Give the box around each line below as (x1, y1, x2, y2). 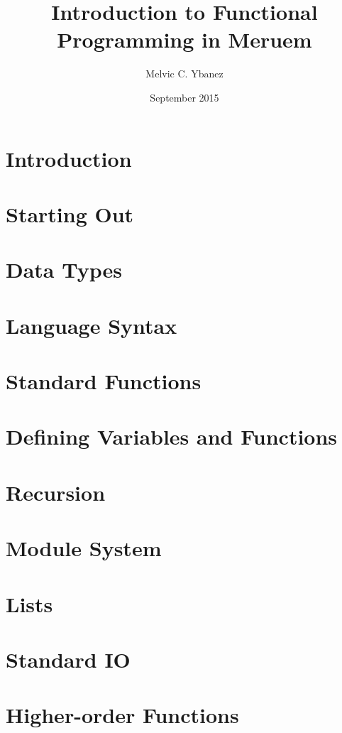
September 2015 (150, 89, 219, 104)
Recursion (6, 477, 106, 506)
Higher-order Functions (6, 700, 239, 729)
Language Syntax (6, 310, 177, 340)
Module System (6, 533, 162, 563)
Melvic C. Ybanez (145, 66, 224, 81)
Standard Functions (6, 366, 202, 395)
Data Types (6, 255, 122, 284)
